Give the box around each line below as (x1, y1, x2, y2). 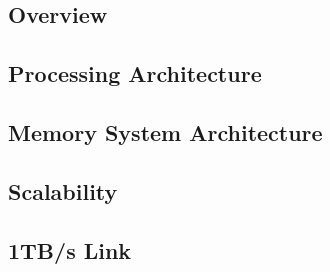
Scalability (8, 175, 118, 206)
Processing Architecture (8, 58, 262, 89)
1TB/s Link (8, 234, 132, 265)
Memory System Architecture (8, 116, 323, 147)
